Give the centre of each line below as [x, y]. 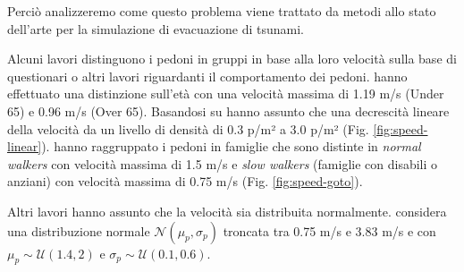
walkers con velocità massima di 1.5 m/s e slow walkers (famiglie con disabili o [223, 163]
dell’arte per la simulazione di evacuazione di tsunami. [156, 28]
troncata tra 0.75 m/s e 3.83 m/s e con [329, 230]
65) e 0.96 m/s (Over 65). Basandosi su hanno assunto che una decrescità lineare [228, 110]
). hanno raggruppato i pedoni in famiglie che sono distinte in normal [231, 146]
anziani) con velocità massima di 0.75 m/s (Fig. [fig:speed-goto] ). [185, 181]
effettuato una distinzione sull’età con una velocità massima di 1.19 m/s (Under [226, 93]
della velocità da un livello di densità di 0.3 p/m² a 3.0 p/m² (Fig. [188, 128]
